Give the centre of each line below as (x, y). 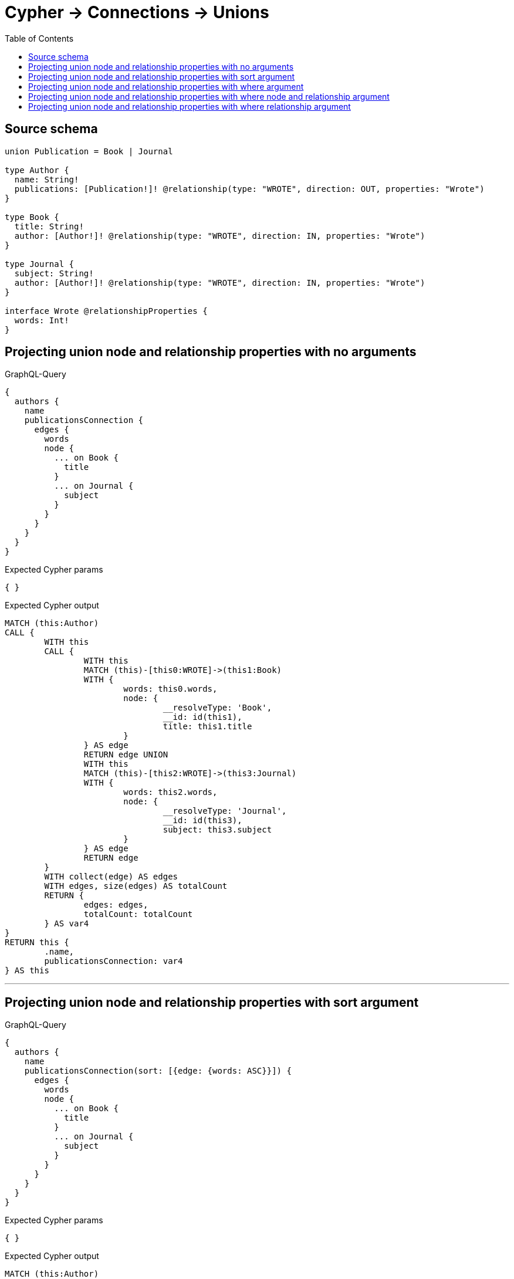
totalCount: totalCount (138, 914)
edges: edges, (116, 905)
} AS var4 (67, 924)
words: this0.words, (170, 689)
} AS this (27, 971)
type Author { (37, 170)
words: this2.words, (170, 792)
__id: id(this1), (202, 717)
